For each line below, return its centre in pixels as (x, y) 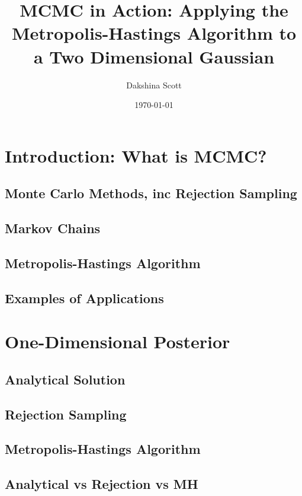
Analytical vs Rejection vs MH (102, 484)
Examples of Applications (84, 298)
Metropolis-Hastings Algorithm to (154, 33)
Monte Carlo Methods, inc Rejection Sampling (151, 193)
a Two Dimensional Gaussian (154, 56)
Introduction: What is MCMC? (136, 155)
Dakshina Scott (154, 85)
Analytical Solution (65, 379)
